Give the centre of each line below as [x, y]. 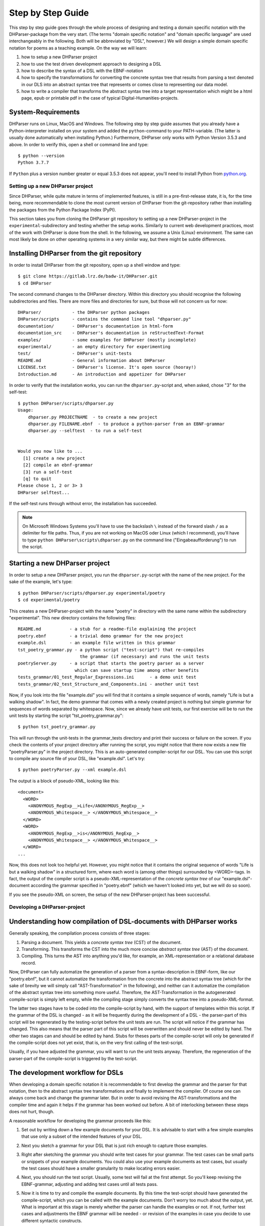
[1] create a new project [54, 458]
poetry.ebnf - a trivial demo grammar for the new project [101, 636]
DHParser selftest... [44, 492]
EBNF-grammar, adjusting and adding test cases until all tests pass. [90, 1184]
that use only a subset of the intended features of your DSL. [82, 1137]
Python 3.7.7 [33, 163]
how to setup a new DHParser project [59, 57]
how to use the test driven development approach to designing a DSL [91, 64]
